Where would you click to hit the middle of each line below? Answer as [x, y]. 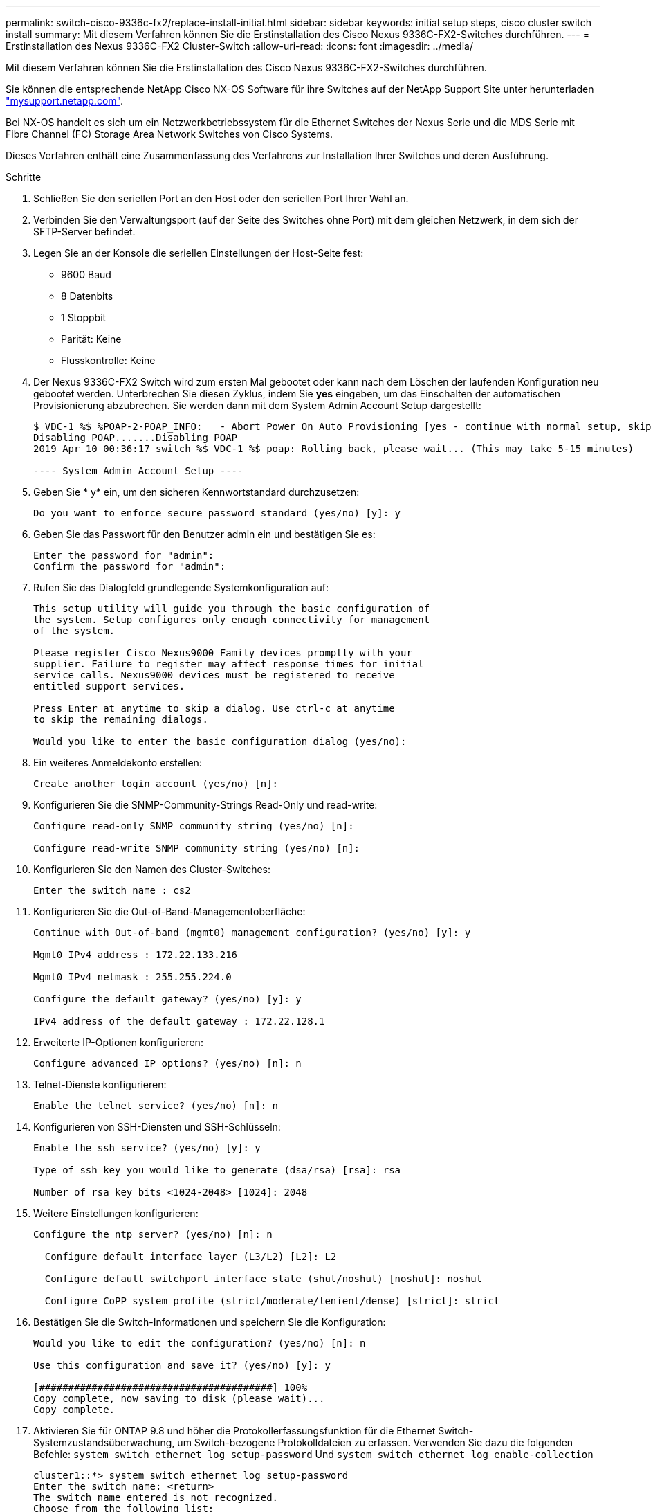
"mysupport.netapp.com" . [64, 101]
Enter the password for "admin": [124, 555]
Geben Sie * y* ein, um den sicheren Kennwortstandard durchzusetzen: [196, 492]
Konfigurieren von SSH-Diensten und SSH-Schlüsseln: [157, 1127]
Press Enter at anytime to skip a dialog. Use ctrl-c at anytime [214, 708]
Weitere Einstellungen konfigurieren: [116, 1213]
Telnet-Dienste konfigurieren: [100, 1084]
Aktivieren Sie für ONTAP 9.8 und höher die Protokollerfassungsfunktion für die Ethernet [234, 1431]
